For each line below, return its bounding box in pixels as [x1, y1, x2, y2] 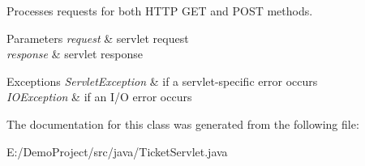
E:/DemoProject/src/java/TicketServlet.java [6, 143, 228, 160]
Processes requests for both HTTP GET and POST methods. [6, 2, 313, 19]
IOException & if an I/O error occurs [6, 88, 192, 105]
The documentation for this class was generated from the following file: [6, 115, 359, 132]
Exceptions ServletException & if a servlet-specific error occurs [6, 72, 318, 89]
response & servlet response [6, 45, 143, 62]
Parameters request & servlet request [6, 29, 189, 46]
